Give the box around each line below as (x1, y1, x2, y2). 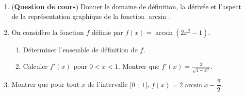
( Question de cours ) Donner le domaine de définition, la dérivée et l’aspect (11, 1, 241, 11)
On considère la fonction (11, 27, 84, 37)
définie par (92, 27, 123, 37)
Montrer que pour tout (11, 79, 80, 89)
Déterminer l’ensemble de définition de (23, 45, 138, 55)
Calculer (23, 61, 48, 71)
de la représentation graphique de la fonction (11, 11, 145, 21)
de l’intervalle (87, 79, 128, 89)
